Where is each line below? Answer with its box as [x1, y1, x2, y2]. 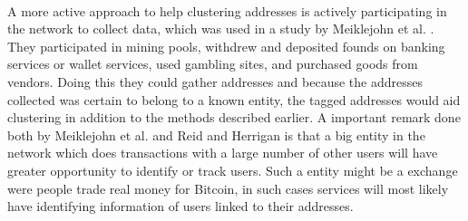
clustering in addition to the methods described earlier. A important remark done [7, 108, 461, 127]
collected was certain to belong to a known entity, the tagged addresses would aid [7, 90, 461, 109]
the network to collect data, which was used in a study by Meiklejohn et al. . [7, 19, 434, 38]
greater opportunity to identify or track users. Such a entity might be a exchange [7, 160, 458, 179]
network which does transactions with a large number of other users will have [7, 143, 438, 162]
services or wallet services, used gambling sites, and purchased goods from [7, 54, 418, 73]
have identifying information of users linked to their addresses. [7, 197, 354, 216]
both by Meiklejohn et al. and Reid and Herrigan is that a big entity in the [7, 125, 425, 144]
